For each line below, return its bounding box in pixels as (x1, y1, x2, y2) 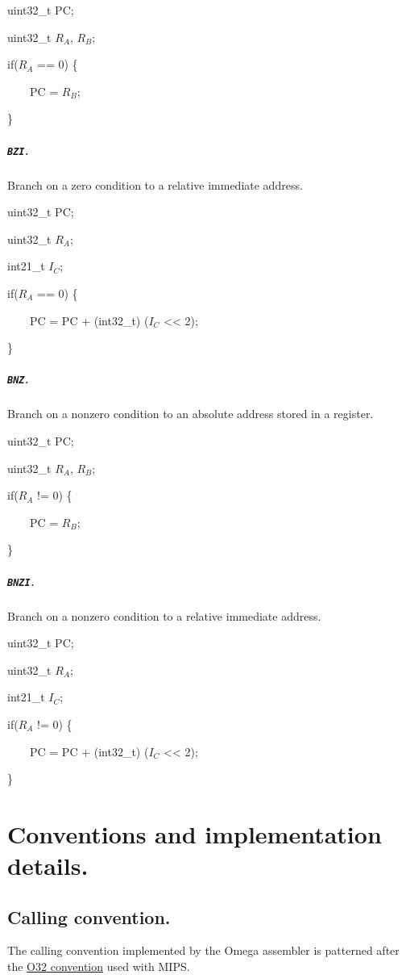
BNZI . (7, 572, 35, 589)
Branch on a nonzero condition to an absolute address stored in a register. (7, 405, 374, 422)
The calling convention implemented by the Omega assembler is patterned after (7, 942, 400, 959)
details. (7, 849, 89, 882)
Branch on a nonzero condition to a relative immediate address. (7, 607, 321, 624)
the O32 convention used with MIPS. (7, 958, 190, 975)
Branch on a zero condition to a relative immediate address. (7, 176, 303, 193)
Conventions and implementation (7, 817, 382, 850)
